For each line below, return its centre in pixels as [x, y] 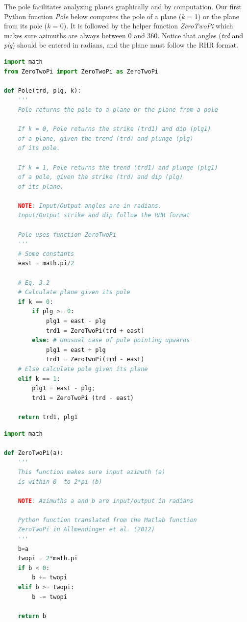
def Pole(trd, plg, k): [43, 90]
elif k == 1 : [39, 379]
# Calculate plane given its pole [74, 292]
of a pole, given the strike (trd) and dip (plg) [100, 177]
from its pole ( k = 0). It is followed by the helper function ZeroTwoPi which [119, 26]
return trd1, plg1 [48, 417]
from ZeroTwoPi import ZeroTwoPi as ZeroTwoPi [81, 71]
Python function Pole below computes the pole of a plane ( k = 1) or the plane [122, 16]
